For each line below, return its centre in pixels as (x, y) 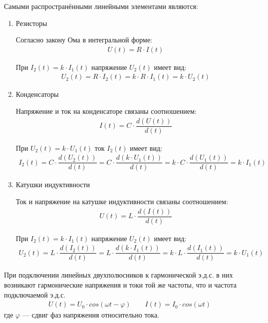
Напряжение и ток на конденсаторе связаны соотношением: (106, 111)
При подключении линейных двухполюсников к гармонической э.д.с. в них (119, 275)
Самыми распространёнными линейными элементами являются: (101, 6)
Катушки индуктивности (53, 184)
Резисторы (31, 23)
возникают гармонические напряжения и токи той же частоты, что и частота (121, 284)
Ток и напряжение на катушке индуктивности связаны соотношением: (122, 201)
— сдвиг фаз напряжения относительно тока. (91, 315)
